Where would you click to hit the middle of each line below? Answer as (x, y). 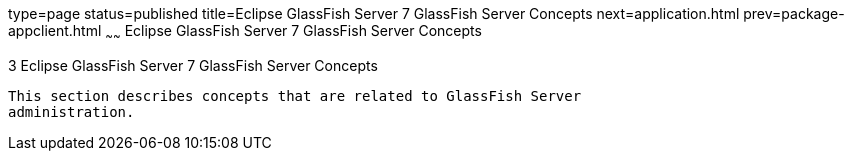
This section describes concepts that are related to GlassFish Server (295, 95)
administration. (71, 111)
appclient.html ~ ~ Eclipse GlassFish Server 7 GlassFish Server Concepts (245, 32)
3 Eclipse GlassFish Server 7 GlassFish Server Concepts (193, 65)
